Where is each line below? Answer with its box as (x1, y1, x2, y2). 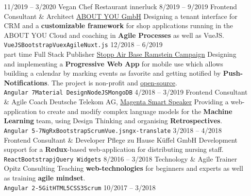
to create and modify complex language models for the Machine (39, 106, 233, 116)
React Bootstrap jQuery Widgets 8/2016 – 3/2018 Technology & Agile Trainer (4, 153, 237, 163)
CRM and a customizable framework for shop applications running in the (4, 20, 233, 31)
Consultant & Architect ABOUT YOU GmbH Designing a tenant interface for (4, 11, 238, 21)
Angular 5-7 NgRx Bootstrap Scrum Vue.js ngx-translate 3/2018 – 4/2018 (4, 125, 222, 135)
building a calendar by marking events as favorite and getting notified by (4, 68, 221, 78)
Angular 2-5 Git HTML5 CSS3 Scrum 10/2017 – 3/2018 (4, 182, 156, 192)
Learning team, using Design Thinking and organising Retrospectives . (4, 115, 222, 126)
